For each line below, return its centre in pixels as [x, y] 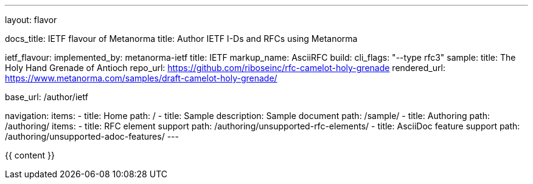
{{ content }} [30, 155]
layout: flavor [31, 20]
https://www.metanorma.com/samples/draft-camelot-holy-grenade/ [141, 78]
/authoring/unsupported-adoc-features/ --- [92, 136]
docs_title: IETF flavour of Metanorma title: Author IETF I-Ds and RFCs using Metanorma [181, 39]
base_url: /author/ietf [47, 97]
